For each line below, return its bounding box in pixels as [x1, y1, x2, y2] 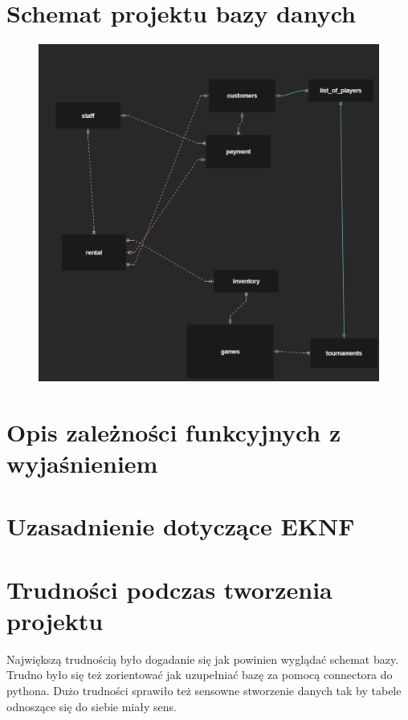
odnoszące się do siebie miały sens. [6, 698, 177, 714]
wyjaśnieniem [6, 446, 158, 479]
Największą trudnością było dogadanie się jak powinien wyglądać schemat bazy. [6, 650, 399, 667]
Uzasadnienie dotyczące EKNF [6, 510, 355, 543]
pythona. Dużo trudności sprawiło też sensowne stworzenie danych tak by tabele [6, 681, 402, 698]
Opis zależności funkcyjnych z [6, 415, 341, 448]
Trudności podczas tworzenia [6, 572, 333, 605]
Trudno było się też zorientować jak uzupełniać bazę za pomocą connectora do [6, 666, 393, 683]
